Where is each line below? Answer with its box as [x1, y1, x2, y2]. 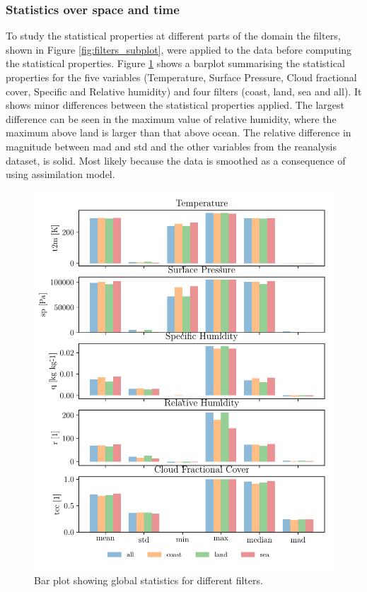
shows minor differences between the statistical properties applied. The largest [6, 97, 345, 112]
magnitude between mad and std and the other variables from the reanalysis [6, 138, 337, 153]
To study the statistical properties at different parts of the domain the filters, [6, 28, 341, 43]
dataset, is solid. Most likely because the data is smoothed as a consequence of [6, 153, 346, 167]
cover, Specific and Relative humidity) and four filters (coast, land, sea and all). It [6, 83, 362, 98]
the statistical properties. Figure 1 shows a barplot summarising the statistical [6, 56, 345, 71]
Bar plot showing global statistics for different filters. [34, 573, 263, 588]
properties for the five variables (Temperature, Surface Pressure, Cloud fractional [6, 70, 357, 84]
